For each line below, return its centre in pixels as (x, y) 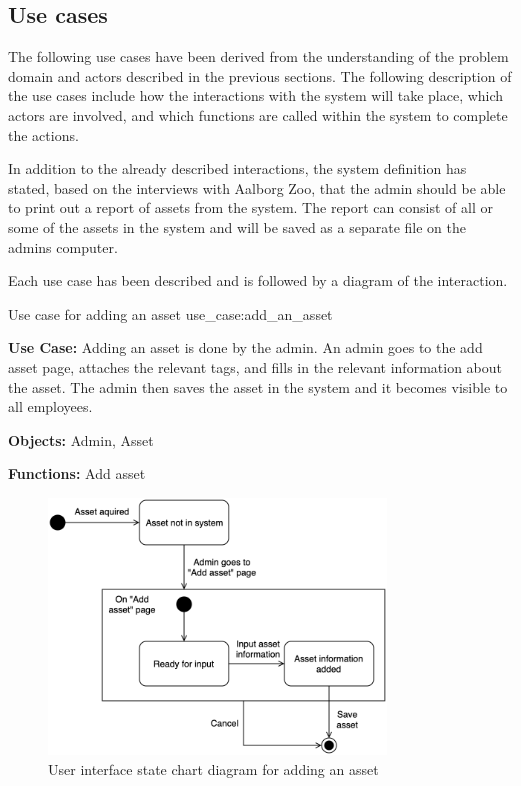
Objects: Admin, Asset (81, 439)
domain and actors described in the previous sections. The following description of (260, 75)
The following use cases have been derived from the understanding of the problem (258, 56)
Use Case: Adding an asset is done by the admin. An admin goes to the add (245, 347)
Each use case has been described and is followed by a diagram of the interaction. (258, 280)
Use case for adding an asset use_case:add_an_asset (170, 313)
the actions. (43, 134)
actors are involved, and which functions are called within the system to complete (258, 114)
